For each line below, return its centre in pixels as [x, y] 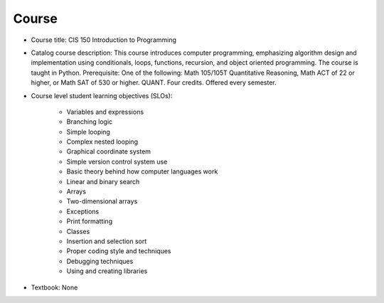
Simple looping [88, 132]
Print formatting [90, 221]
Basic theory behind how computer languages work [142, 171]
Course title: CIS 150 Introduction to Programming [104, 40]
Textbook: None [54, 287]
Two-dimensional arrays [102, 201]
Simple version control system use [117, 161]
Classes [78, 231]
